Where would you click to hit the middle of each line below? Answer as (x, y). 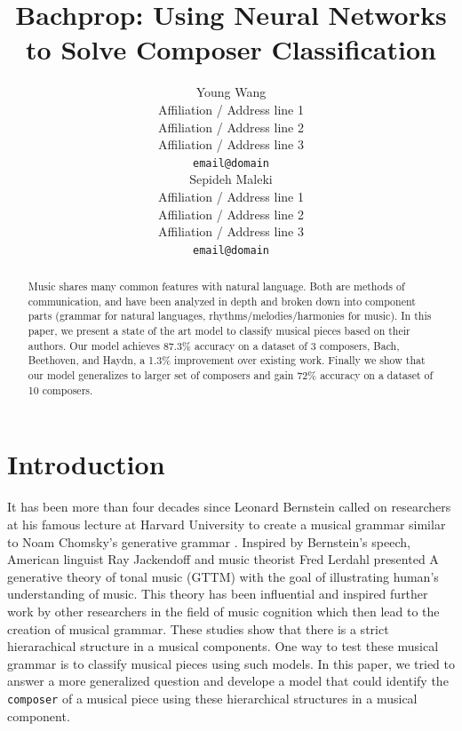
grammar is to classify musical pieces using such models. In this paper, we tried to (231, 663)
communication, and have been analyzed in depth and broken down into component (222, 301)
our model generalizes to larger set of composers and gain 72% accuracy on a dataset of (231, 375)
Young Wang (231, 92)
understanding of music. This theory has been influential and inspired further (218, 594)
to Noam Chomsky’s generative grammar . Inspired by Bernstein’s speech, (209, 541)
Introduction (86, 464)
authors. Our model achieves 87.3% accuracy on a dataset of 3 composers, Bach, (214, 345)
